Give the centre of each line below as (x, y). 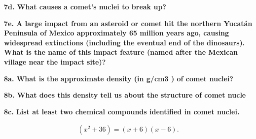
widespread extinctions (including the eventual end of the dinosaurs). (125, 42)
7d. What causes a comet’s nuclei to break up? (85, 6)
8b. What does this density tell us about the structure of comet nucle (125, 95)
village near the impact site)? (55, 61)
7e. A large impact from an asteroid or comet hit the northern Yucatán (128, 23)
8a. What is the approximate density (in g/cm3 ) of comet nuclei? (119, 78)
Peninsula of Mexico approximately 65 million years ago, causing (117, 33)
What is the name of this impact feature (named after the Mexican (121, 52)
